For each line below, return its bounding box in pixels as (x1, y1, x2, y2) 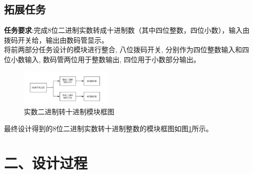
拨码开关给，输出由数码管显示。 (4, 34, 108, 45)
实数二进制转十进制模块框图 (24, 106, 114, 117)
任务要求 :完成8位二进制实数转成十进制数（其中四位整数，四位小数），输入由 (4, 25, 250, 35)
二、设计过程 (4, 152, 88, 173)
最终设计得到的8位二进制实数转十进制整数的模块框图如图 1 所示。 (4, 123, 213, 133)
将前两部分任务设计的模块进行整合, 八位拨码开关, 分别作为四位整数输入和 (4, 44, 243, 55)
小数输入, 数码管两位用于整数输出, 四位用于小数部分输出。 (10, 54, 201, 64)
